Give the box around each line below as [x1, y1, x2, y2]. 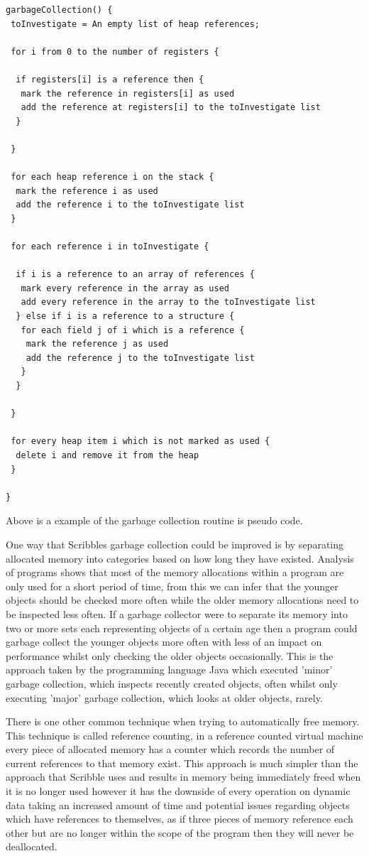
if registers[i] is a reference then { [16, 74, 204, 85]
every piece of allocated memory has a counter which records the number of [6, 742, 335, 757]
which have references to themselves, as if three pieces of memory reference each [6, 811, 353, 826]
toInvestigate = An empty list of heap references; [11, 18, 260, 29]
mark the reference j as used [26, 339, 169, 350]
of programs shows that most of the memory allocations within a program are [6, 565, 344, 580]
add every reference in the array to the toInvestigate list [21, 297, 316, 308]
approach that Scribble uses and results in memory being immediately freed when [6, 769, 361, 784]
